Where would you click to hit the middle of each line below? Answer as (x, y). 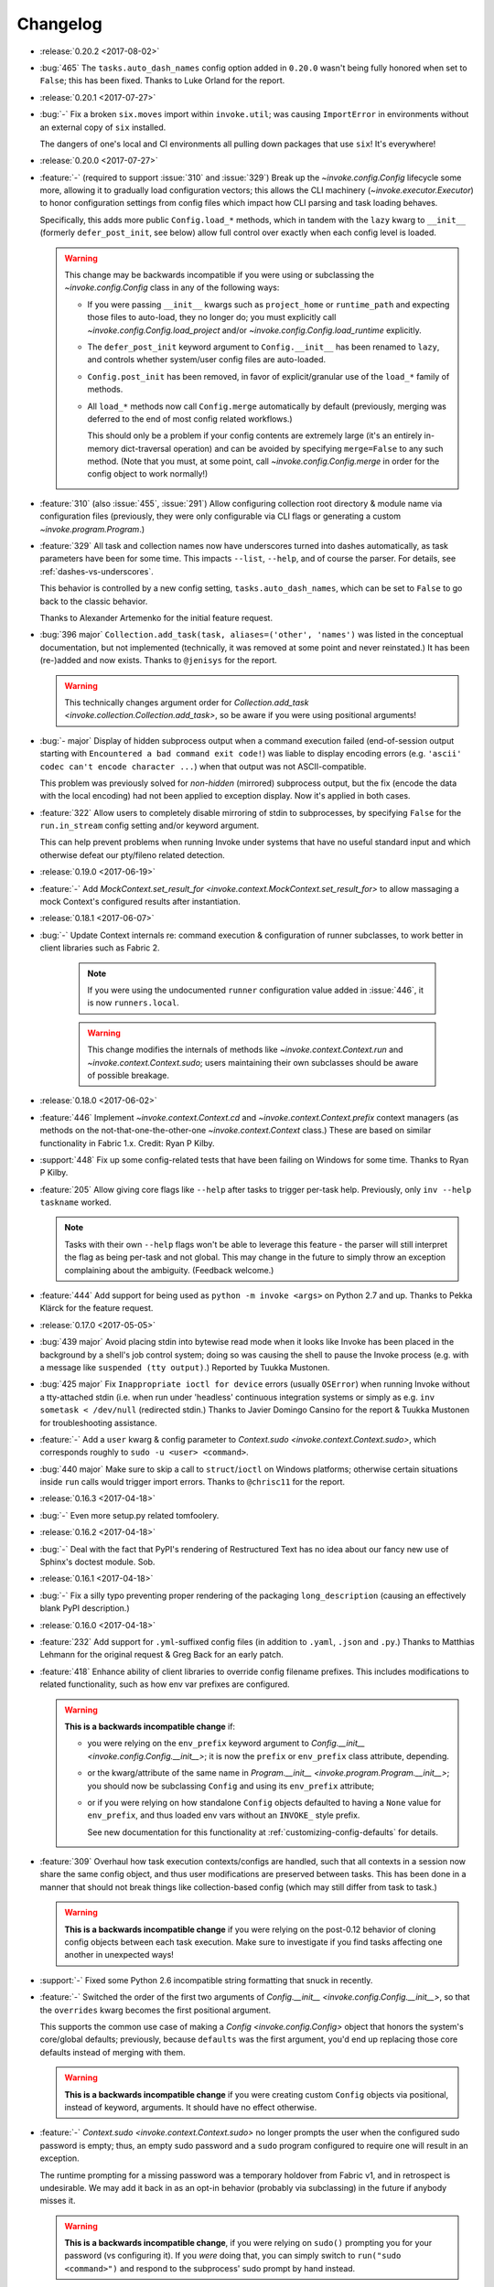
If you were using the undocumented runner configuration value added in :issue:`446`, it (256, 990)
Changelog (59, 24)
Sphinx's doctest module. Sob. (97, 1562)
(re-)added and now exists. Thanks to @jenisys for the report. (159, 660)
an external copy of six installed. (103, 127)
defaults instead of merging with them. (113, 2052)
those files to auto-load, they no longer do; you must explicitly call (212, 317)
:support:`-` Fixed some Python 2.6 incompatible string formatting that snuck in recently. (206, 1980)
